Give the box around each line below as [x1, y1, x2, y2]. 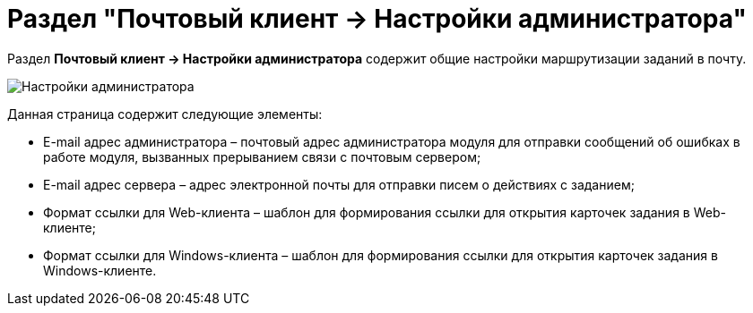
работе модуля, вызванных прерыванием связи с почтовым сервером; [43, 148, 481, 165]
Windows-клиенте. [43, 262, 157, 278]
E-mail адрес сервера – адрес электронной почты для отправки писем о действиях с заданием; [43, 176, 635, 192]
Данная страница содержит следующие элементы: [7, 106, 323, 122]
